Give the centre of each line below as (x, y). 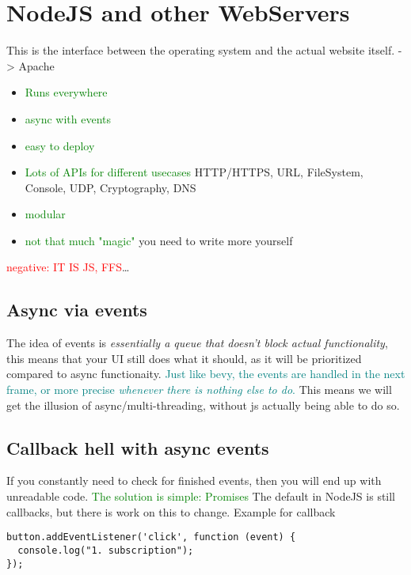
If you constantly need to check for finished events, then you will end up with (194, 480)
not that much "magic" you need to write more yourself (159, 240)
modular (45, 214)
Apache (36, 65)
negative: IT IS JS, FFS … (68, 267)
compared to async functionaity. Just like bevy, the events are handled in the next (206, 374)
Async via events (77, 310)
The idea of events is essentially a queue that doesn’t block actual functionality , (197, 343)
